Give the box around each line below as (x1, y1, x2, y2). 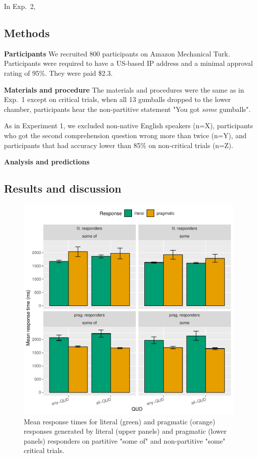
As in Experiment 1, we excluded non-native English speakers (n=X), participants (4, 120, 253, 131)
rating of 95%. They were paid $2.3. (4, 67, 113, 78)
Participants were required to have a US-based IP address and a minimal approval (4, 58, 253, 68)
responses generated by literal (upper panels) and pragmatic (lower (24, 426, 227, 436)
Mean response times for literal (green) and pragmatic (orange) (24, 416, 215, 426)
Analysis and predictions (4, 156, 90, 167)
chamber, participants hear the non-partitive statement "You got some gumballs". (4, 103, 251, 114)
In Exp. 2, (4, 1, 36, 11)
